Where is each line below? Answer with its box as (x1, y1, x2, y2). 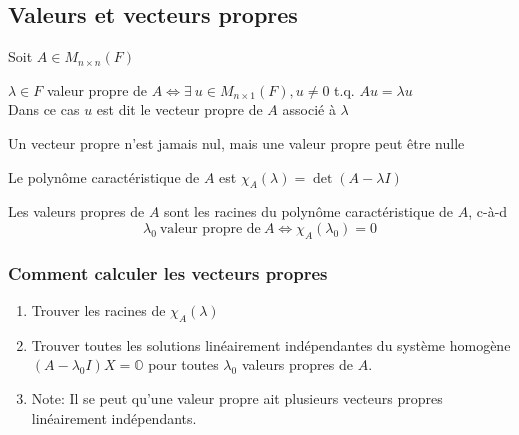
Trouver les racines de (31, 299, 166, 320)
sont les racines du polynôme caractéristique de (164, 201, 454, 222)
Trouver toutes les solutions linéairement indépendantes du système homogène (31, 334, 511, 355)
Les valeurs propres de (8, 201, 145, 222)
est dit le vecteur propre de (96, 99, 263, 120)
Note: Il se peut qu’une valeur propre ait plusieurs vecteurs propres (31, 387, 443, 408)
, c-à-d (468, 201, 508, 222)
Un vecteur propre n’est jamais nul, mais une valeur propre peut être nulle (8, 132, 465, 153)
